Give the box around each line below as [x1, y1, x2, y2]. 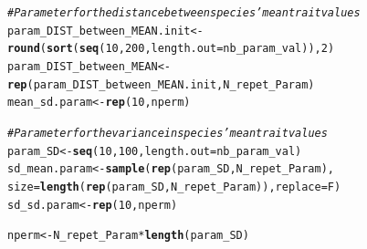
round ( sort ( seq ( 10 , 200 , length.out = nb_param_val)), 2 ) [7, 42, 335, 56]
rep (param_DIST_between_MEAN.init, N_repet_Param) [7, 78, 315, 91]
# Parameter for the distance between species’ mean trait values [7, 6, 361, 19]
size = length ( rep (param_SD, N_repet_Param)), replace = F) [7, 180, 341, 193]
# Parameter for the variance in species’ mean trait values [7, 126, 328, 140]
